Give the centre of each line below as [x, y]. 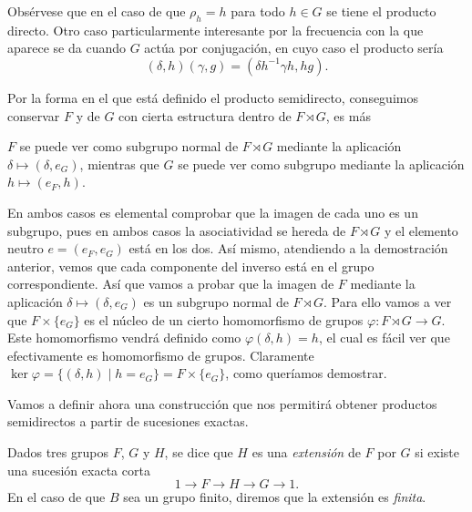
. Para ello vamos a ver [387, 301]
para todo [258, 11]
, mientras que [119, 164]
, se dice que [199, 452]
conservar [34, 115]
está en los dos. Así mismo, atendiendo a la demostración [288, 248]
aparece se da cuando [67, 48]
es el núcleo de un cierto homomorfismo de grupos [224, 319]
